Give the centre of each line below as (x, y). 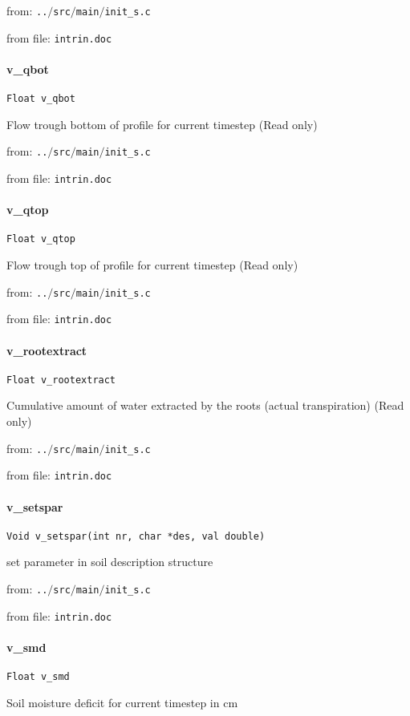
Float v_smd (38, 677)
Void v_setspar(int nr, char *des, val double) (136, 536)
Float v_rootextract (61, 380)
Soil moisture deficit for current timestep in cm (122, 702)
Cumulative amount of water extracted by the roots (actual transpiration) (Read (205, 405)
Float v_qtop (41, 239)
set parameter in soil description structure (110, 562)
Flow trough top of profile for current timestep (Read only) (152, 265)
